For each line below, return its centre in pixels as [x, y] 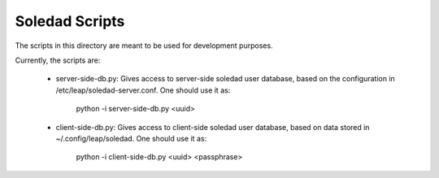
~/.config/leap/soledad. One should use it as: [131, 138]
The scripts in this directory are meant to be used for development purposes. [144, 46]
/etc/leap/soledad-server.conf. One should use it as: [143, 90]
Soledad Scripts [70, 21]
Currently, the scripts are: [58, 60]
